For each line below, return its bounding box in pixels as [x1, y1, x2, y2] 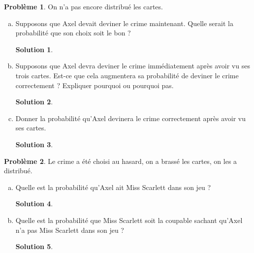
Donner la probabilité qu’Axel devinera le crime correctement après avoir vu [15, 113, 246, 123]
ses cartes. [15, 123, 46, 133]
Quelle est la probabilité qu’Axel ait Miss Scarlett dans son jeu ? [15, 182, 211, 192]
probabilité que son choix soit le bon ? [15, 28, 131, 38]
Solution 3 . [15, 139, 53, 149]
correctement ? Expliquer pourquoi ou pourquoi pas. [15, 80, 174, 90]
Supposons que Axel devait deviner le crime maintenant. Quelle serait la [15, 18, 233, 28]
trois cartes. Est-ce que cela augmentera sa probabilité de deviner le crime [15, 70, 239, 80]
